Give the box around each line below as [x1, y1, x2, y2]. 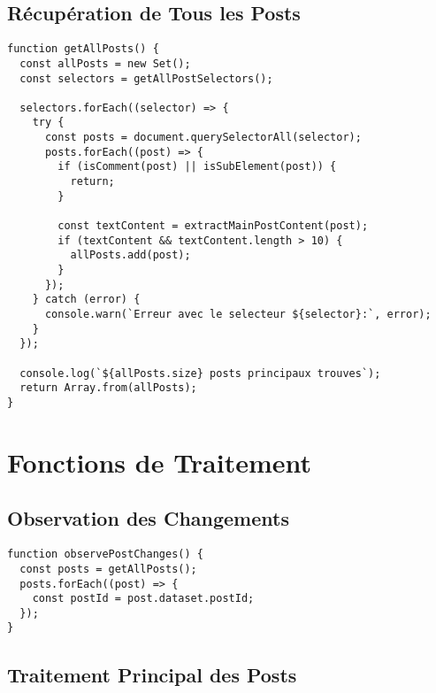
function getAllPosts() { [7, 42, 159, 56]
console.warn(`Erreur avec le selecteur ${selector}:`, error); [44, 308, 432, 321]
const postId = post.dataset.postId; [32, 592, 255, 605]
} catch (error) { [32, 293, 141, 306]
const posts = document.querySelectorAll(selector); [44, 131, 362, 144]
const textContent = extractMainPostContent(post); [57, 219, 369, 233]
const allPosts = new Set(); [19, 57, 191, 70]
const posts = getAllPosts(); [19, 562, 197, 575]
